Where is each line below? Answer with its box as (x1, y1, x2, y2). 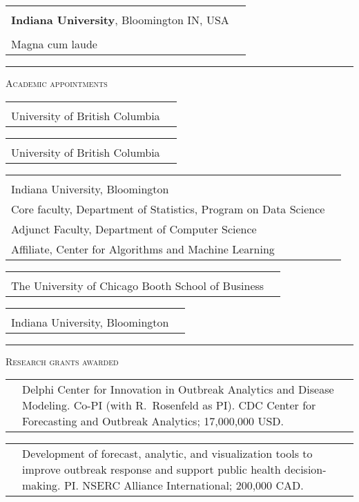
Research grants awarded (6, 354, 119, 368)
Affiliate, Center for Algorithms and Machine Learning (11, 240, 275, 257)
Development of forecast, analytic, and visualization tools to (22, 445, 313, 462)
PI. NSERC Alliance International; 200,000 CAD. (64, 477, 304, 494)
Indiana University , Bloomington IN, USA (11, 12, 229, 28)
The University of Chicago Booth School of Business (11, 277, 264, 293)
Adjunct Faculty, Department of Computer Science (11, 220, 257, 237)
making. (22, 477, 61, 494)
